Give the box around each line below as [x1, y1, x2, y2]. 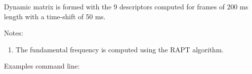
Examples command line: [4, 61, 80, 71]
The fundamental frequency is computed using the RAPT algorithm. [15, 44, 224, 54]
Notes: [4, 28, 23, 38]
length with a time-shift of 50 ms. [4, 11, 106, 21]
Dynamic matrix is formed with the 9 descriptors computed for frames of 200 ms [4, 1, 249, 11]
